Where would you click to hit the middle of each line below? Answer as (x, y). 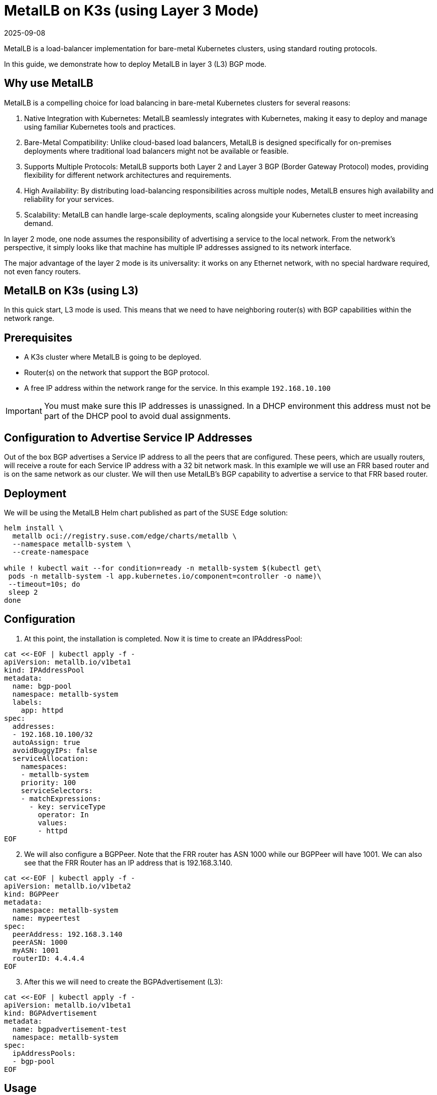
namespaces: (44, 766)
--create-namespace (50, 552)
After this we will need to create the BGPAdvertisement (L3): (123, 981)
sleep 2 (23, 592)
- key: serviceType (67, 806)
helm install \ (34, 528)
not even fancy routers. (42, 271)
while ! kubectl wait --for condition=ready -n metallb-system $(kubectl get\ (163, 568)
